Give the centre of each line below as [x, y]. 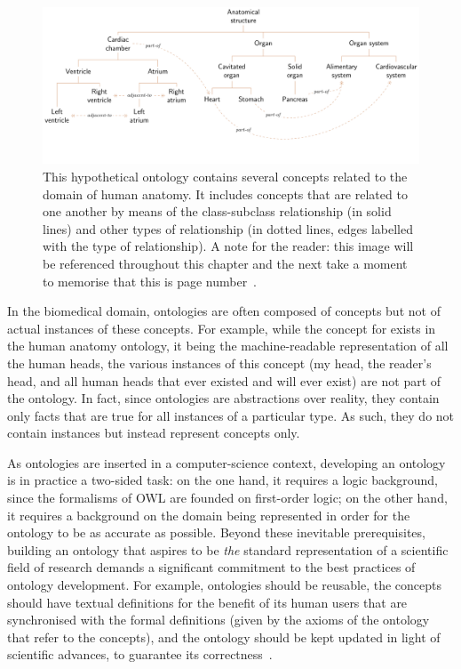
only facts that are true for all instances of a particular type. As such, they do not [231, 415]
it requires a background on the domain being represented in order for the [209, 515]
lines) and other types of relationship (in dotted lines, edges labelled [228, 228]
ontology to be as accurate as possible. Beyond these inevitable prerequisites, [216, 532]
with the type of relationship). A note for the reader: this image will [228, 246]
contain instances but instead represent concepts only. [154, 433]
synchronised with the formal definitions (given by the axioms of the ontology [219, 620]
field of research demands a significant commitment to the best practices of [211, 567]
